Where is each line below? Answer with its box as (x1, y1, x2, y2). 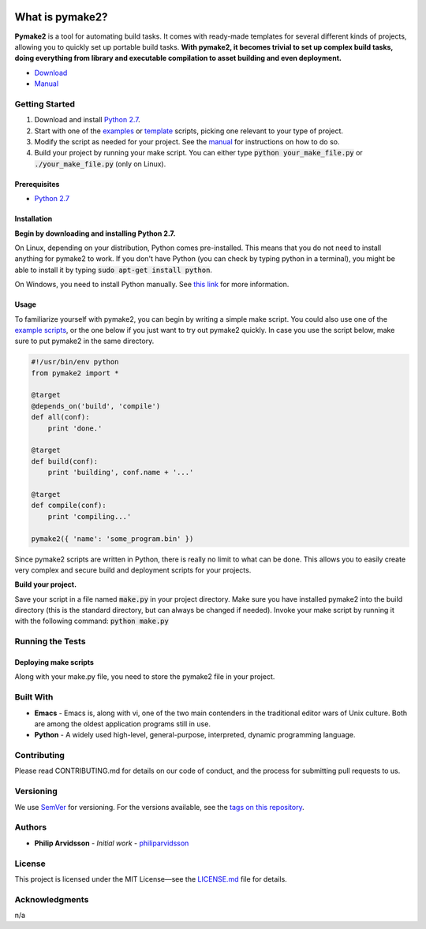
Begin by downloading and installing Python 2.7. (14, 229, 176, 238)
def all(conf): (31, 412, 90, 422)
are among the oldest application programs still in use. (34, 718, 211, 729)
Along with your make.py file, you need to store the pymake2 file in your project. (14, 672, 275, 681)
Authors (14, 822, 47, 833)
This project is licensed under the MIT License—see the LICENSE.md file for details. (14, 874, 287, 883)
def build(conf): (31, 457, 99, 465)
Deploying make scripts (14, 658, 95, 667)
